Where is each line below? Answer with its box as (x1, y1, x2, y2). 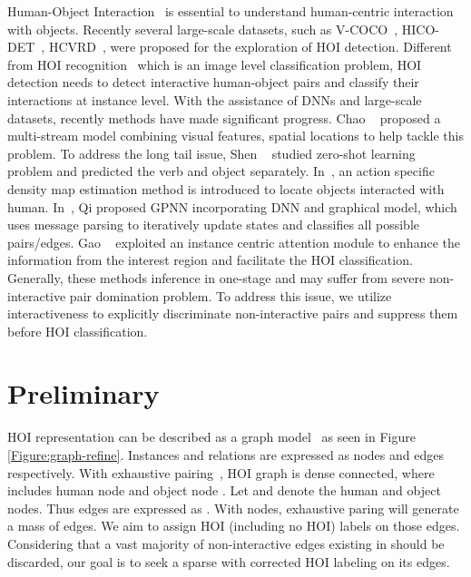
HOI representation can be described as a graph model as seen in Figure (7, 427, 416, 446)
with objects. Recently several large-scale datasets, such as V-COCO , (7, 19, 398, 38)
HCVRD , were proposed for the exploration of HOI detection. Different (48, 37, 452, 56)
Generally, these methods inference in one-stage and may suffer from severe (7, 268, 426, 287)
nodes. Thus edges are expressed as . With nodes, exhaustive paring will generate (7, 498, 459, 517)
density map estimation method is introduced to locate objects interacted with (7, 179, 445, 198)
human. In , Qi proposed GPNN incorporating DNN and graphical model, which (7, 197, 457, 216)
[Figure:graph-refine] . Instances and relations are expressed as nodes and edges (7, 445, 444, 464)
